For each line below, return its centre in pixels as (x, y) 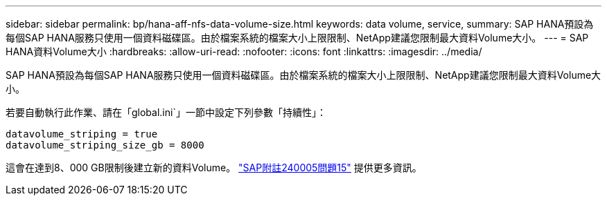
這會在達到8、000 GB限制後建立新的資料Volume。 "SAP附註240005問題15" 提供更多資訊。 (214, 167)
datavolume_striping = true (82, 134)
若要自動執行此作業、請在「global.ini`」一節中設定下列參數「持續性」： (166, 112)
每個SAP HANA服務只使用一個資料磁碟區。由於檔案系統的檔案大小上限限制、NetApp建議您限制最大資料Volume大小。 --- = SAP (297, 38)
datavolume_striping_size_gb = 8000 (105, 145)
